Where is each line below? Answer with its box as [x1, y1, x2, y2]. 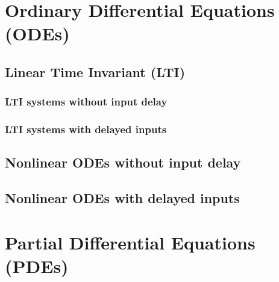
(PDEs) [5, 253, 69, 278]
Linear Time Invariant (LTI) [5, 62, 186, 81]
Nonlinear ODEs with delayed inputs [5, 189, 240, 207]
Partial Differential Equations [5, 230, 255, 254]
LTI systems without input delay [5, 94, 168, 109]
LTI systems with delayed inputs [5, 122, 167, 137]
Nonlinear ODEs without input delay [5, 153, 241, 172]
